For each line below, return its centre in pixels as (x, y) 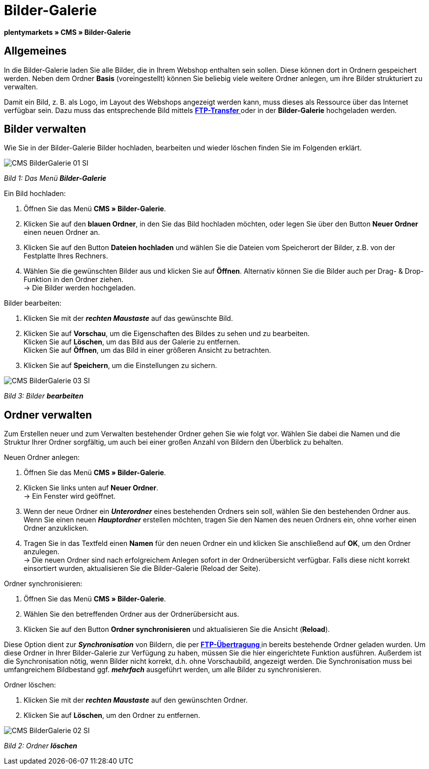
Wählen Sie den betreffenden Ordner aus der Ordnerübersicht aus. (131, 614)
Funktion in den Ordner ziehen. (74, 280)
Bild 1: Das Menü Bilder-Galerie (55, 178)
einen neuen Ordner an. (62, 232)
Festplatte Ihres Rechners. (66, 256)
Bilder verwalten (45, 129)
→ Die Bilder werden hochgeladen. (80, 288)
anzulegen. (42, 552)
